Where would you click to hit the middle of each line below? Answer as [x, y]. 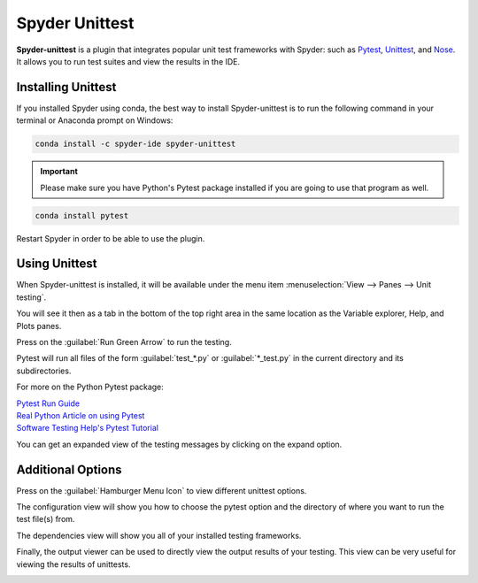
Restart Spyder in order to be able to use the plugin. [111, 238]
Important [59, 172]
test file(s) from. [46, 519]
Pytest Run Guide [48, 403]
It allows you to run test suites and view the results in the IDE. [128, 61]
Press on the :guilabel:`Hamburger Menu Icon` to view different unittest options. [162, 490]
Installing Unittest [66, 87]
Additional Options [69, 469]
